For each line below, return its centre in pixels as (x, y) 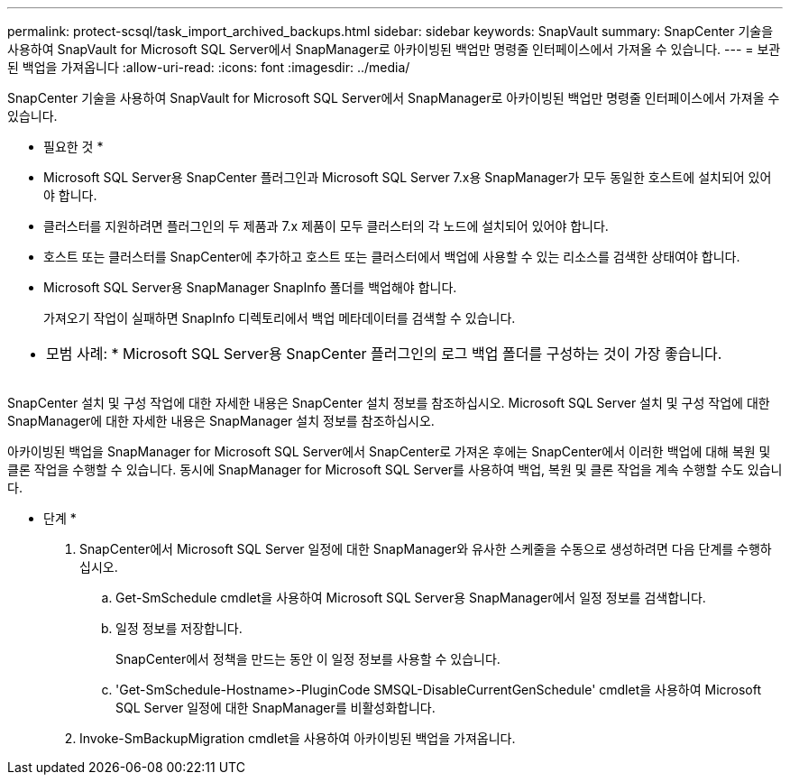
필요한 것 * (73, 147)
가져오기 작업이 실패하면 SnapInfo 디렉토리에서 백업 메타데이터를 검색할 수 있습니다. (280, 318)
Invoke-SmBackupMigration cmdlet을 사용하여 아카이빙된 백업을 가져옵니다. (298, 738)
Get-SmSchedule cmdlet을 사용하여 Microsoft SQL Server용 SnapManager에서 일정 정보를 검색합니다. (411, 598)
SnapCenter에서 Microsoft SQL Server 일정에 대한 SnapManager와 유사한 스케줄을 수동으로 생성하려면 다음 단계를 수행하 (426, 549)
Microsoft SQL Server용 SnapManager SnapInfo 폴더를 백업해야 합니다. (250, 287)
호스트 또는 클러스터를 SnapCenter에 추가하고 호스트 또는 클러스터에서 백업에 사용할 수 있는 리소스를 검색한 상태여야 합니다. (392, 257)
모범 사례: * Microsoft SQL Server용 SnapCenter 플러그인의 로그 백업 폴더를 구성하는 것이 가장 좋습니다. (384, 354)
